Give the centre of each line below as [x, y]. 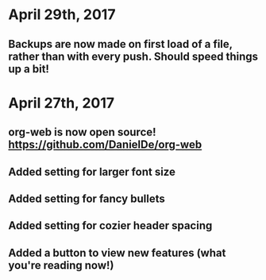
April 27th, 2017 [62, 103]
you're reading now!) [61, 265]
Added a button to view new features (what [117, 253]
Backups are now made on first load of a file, [120, 44]
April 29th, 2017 [62, 15]
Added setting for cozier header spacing [110, 226]
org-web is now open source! [82, 132]
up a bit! [29, 69]
